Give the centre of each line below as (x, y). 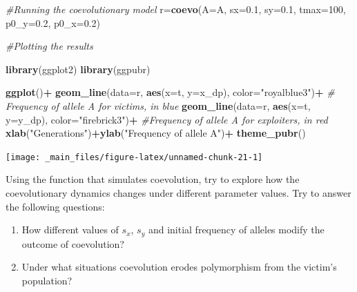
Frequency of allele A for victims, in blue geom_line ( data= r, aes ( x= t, (158, 105)
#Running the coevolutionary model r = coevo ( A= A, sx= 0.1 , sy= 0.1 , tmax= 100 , (176, 9)
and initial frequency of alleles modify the (236, 230)
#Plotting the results (49, 46)
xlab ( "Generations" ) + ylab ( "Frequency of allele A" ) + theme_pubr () (156, 133)
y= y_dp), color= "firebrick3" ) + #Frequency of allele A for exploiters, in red (167, 119)
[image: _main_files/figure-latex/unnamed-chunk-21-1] (134, 157)
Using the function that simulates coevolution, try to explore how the (153, 179)
